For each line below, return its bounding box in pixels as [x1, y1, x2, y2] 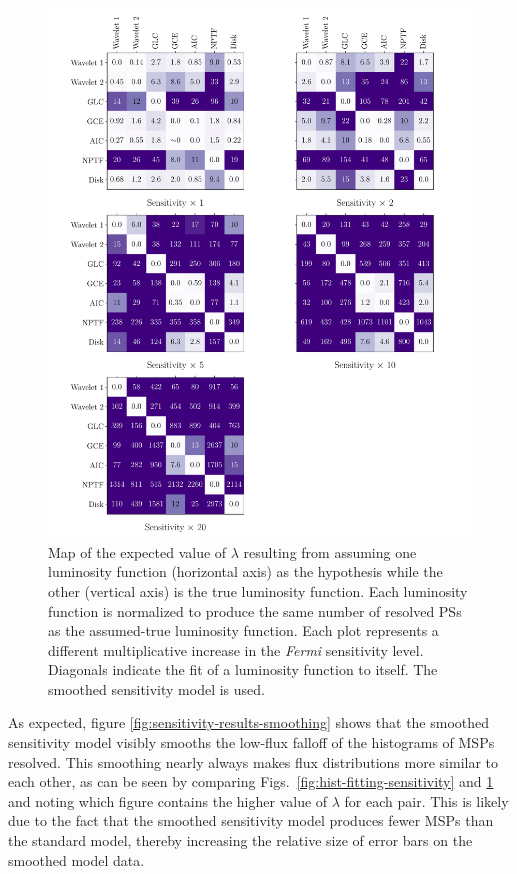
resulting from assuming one [243, 541, 417, 562]
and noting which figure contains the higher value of [8, 790, 328, 811]
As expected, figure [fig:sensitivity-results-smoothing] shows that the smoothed [8, 712, 490, 733]
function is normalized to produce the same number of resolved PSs [48, 600, 462, 621]
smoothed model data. [8, 849, 145, 870]
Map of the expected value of [48, 541, 227, 562]
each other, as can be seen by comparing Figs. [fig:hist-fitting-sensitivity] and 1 [8, 771, 494, 792]
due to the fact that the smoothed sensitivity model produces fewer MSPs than [8, 810, 494, 831]
